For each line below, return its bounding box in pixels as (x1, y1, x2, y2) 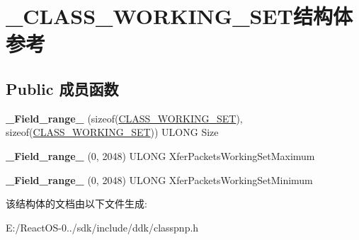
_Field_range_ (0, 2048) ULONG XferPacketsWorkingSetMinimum (6, 172, 313, 187)
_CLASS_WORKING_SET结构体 (6, 1, 353, 30)
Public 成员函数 (6, 77, 119, 99)
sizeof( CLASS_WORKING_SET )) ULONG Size (6, 125, 219, 139)
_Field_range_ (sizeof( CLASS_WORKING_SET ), (6, 110, 243, 125)
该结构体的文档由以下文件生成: (6, 196, 147, 211)
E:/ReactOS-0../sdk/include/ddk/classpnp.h (6, 219, 199, 234)
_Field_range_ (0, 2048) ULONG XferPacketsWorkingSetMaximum (6, 148, 315, 163)
